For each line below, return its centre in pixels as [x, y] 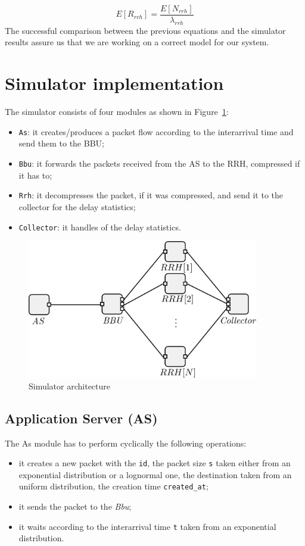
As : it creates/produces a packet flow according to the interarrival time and [156, 131]
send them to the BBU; [61, 143]
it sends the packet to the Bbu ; [75, 506]
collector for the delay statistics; [77, 206]
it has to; [35, 175]
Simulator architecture [70, 386]
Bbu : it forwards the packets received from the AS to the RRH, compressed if [159, 163]
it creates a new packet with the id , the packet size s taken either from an [155, 463]
